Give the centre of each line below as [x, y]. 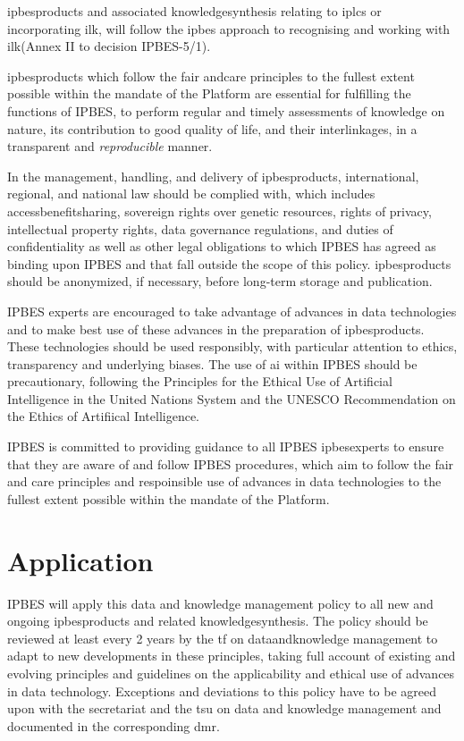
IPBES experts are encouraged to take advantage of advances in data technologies [232, 311]
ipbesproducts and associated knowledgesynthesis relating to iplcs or [194, 11]
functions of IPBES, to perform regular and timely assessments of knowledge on [226, 110]
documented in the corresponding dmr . [114, 725]
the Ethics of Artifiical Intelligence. [103, 416]
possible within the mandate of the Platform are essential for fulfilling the [209, 93]
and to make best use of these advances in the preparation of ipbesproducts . [216, 328]
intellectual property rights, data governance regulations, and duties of [200, 228]
